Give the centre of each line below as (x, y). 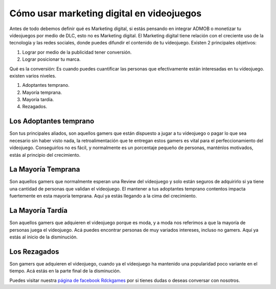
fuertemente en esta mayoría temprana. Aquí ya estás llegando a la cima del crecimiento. (103, 196)
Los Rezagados (34, 251)
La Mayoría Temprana (45, 169)
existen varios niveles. (33, 76)
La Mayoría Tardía (38, 211)
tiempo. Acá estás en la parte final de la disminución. (65, 271)
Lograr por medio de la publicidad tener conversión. (77, 52)
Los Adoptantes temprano (52, 121)
